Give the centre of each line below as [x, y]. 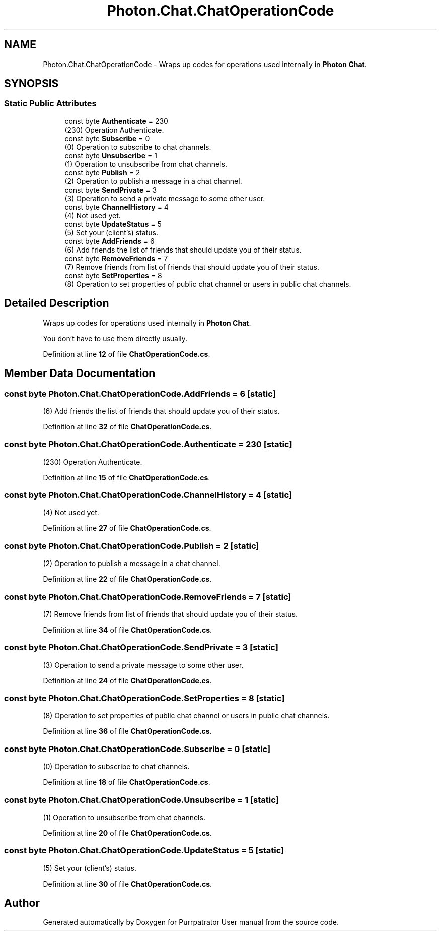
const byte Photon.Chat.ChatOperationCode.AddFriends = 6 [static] [140, 393]
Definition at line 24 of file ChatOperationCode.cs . [127, 680]
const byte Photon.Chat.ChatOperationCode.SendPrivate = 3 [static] [141, 647]
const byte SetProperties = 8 [113, 275]
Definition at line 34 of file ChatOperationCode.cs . [128, 630]
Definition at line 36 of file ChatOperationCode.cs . [127, 731]
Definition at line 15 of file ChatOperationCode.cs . [127, 477]
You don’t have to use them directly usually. [115, 338]
